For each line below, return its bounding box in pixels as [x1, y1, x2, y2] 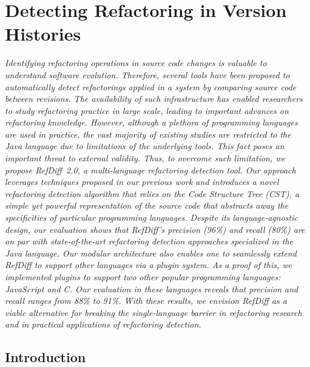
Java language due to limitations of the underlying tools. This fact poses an [5, 140, 285, 152]
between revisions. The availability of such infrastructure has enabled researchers [5, 92, 303, 105]
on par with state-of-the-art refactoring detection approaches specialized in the [5, 235, 293, 247]
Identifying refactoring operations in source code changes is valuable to [5, 56, 267, 69]
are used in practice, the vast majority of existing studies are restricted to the [5, 127, 291, 140]
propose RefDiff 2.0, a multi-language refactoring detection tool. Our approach [5, 163, 296, 176]
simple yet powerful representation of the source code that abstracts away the [5, 199, 289, 212]
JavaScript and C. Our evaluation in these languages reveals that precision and [5, 282, 298, 295]
